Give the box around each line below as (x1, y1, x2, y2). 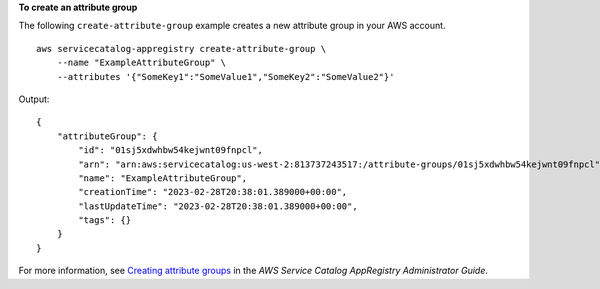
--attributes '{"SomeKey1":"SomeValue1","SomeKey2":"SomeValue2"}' (56, 71, 395, 82)
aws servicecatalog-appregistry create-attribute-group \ (36, 43, 327, 54)
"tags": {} (78, 215, 132, 226)
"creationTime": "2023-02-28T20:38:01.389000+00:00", (78, 186, 348, 198)
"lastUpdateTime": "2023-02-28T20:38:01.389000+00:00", (78, 200, 359, 212)
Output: (18, 93, 50, 105)
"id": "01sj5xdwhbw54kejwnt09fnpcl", (78, 145, 264, 156)
